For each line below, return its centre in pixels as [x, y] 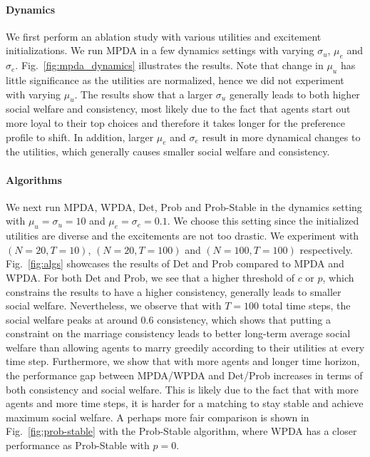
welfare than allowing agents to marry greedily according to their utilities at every [185, 347]
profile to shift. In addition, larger [80, 137]
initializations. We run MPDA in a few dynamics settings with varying [160, 50]
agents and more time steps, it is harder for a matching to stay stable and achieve [185, 403]
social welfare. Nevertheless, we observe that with [114, 305]
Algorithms [34, 179]
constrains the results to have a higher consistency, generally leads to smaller [174, 291]
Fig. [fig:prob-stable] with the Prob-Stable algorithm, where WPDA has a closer [181, 431]
